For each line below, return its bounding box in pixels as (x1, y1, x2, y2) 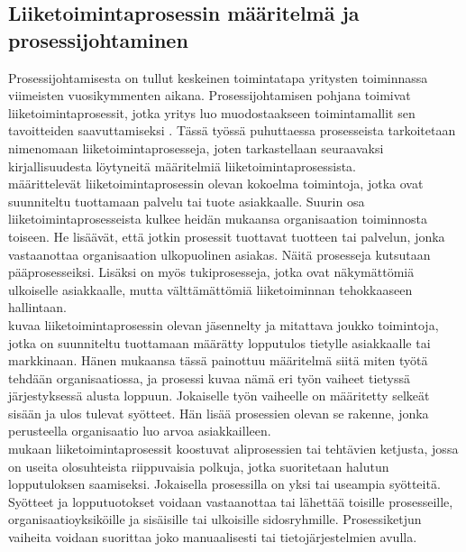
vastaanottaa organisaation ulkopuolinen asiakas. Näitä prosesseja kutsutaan (8, 244, 431, 263)
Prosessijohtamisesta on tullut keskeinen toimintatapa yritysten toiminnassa (8, 68, 428, 87)
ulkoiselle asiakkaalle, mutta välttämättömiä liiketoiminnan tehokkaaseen (8, 280, 413, 299)
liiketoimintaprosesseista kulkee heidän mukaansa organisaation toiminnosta (8, 209, 427, 228)
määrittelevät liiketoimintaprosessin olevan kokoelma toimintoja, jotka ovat (8, 174, 424, 193)
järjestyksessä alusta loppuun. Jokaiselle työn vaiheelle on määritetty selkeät (8, 386, 430, 405)
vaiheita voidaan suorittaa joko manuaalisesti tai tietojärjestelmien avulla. (8, 528, 417, 547)
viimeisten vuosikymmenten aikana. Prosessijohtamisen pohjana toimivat (8, 86, 411, 105)
